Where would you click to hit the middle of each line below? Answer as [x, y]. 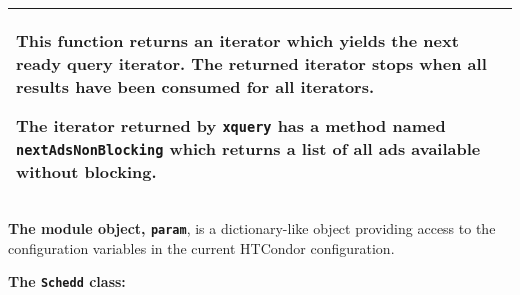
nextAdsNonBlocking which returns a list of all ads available [248, 148]
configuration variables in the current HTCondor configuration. [201, 247]
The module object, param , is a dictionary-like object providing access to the [252, 228]
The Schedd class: [67, 281]
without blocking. [86, 171]
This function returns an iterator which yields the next [237, 40]
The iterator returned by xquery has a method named [231, 125]
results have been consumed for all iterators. [195, 86]
